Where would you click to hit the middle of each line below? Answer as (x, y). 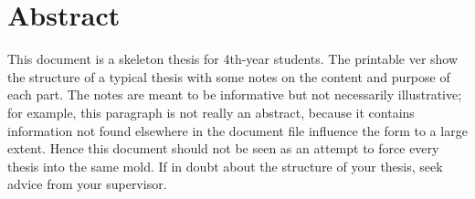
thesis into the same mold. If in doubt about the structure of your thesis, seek (225, 166)
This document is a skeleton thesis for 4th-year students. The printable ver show (233, 59)
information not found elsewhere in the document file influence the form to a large (237, 130)
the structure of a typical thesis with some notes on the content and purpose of (229, 76)
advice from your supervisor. (87, 184)
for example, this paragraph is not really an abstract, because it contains (211, 112)
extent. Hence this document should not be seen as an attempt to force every (223, 148)
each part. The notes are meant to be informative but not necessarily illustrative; (235, 94)
